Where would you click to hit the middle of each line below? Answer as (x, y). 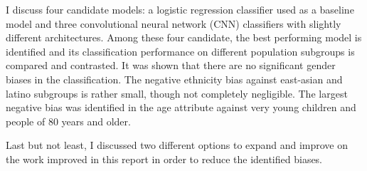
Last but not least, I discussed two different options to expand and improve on (177, 145)
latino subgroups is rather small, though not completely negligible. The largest (177, 93)
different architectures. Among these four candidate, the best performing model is (184, 37)
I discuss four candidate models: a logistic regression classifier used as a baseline (180, 9)
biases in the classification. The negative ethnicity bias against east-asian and (174, 79)
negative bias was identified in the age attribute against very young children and (181, 107)
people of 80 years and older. (68, 121)
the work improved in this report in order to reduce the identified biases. (164, 159)
